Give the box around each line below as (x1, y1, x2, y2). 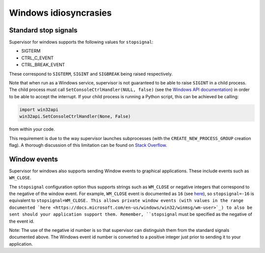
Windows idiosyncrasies (9, 7, 112, 18)
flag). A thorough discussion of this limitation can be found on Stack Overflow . (9, 142, 167, 148)
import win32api (19, 107, 59, 112)
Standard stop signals (9, 26, 78, 34)
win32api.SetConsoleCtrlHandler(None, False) (19, 113, 131, 119)
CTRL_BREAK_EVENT (21, 62, 65, 68)
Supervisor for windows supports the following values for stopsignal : (9, 39, 154, 45)
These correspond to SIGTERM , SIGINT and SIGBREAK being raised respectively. (9, 71, 173, 77)
